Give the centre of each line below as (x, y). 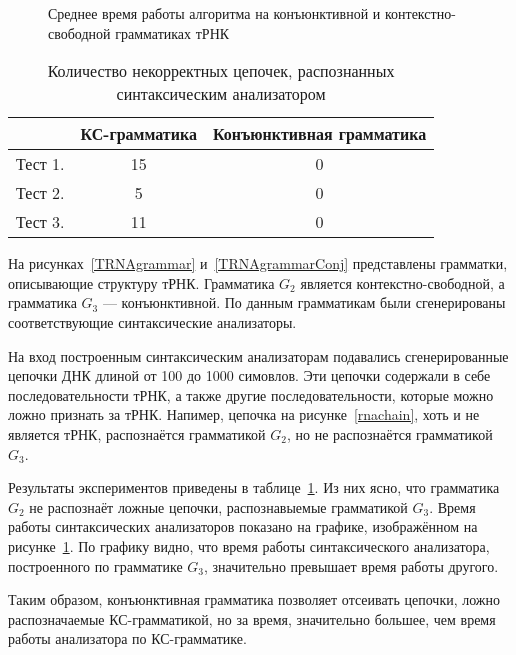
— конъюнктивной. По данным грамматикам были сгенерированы (304, 302)
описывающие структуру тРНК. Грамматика (141, 282)
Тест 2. (40, 193)
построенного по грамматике (95, 565)
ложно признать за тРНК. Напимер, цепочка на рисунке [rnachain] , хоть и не (244, 414)
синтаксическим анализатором (221, 94)
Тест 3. (40, 222)
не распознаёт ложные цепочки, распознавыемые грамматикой (218, 506)
